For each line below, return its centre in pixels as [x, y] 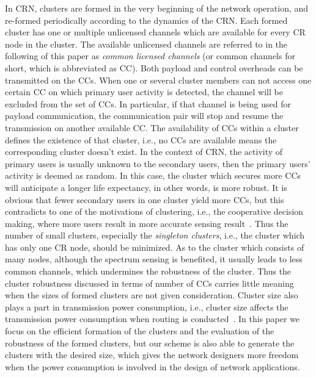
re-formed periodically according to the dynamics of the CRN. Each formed [146, 20]
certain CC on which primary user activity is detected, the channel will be [144, 92]
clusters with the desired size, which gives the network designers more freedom [152, 355]
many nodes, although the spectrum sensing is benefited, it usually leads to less [154, 259]
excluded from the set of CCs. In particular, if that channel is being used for [148, 103]
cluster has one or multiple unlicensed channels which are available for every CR [155, 32]
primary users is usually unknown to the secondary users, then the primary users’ [158, 163]
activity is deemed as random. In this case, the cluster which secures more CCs [153, 175]
